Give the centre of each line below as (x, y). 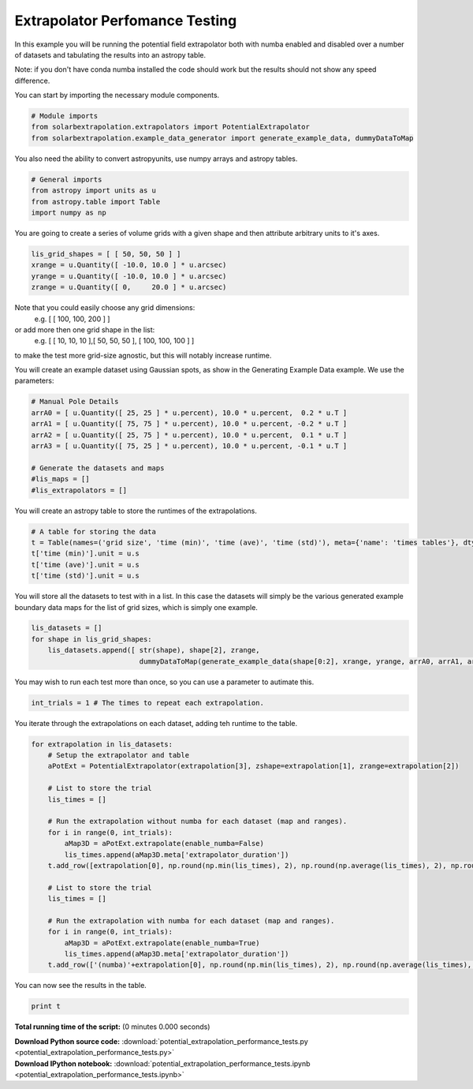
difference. (32, 80)
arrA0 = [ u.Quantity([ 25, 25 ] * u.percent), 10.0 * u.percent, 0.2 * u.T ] (189, 413)
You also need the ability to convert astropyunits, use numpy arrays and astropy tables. (156, 159)
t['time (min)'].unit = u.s (85, 554)
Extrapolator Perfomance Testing (126, 21)
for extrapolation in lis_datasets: (102, 744)
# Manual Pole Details (75, 402)
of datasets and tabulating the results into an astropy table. (110, 54)
